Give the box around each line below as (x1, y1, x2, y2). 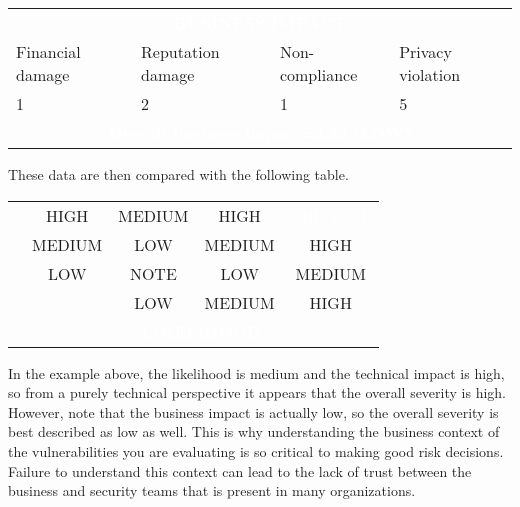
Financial (16, 40, 81, 63)
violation (399, 63, 461, 86)
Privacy (399, 40, 452, 63)
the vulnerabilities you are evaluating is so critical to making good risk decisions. (8, 440, 504, 461)
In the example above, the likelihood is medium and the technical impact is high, (8, 362, 505, 383)
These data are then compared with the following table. (8, 164, 349, 184)
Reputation (141, 40, 220, 63)
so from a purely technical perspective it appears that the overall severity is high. (8, 382, 506, 403)
